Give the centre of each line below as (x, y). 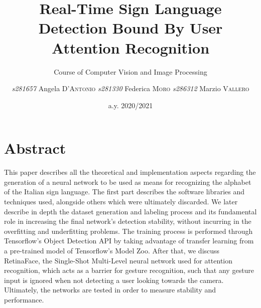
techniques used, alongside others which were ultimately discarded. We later (121, 201)
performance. (24, 299)
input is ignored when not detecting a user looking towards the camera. (114, 280)
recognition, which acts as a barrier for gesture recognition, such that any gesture (129, 270)
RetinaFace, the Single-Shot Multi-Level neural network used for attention (118, 260)
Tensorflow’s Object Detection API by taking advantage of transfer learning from (129, 241)
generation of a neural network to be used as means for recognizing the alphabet (128, 182)
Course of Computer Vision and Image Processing (130, 71)
